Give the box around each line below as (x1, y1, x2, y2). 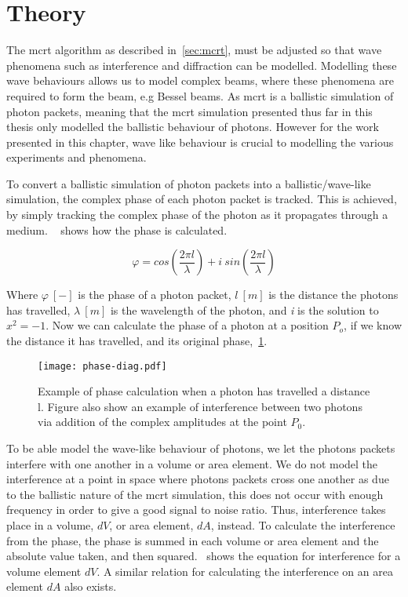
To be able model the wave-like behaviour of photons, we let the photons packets (6, 440, 395, 457)
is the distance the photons (268, 286, 399, 303)
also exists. (64, 578, 117, 595)
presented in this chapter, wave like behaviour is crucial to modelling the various (6, 133, 394, 150)
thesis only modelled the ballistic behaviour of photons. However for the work (6, 118, 379, 135)
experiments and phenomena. (6, 149, 147, 166)
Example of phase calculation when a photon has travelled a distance (38, 383, 370, 399)
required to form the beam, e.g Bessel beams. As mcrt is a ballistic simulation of (6, 87, 394, 104)
